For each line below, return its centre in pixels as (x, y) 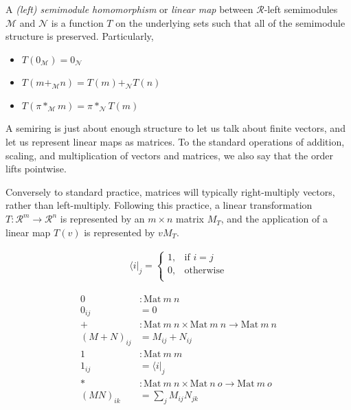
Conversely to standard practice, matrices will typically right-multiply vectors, (170, 191)
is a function (77, 22)
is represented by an (102, 219)
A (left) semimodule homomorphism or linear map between (129, 9)
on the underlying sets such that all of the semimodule (230, 22)
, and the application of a (274, 219)
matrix (190, 219)
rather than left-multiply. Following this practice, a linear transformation (159, 205)
